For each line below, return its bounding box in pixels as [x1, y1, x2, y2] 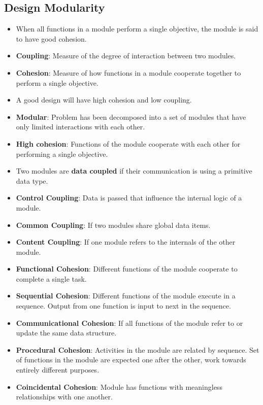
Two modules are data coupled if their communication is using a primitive [16, 165, 252, 176]
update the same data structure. [16, 327, 117, 338]
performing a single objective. [16, 148, 108, 159]
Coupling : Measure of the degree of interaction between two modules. [16, 50, 236, 61]
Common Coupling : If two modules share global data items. [16, 219, 211, 230]
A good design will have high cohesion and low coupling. [16, 94, 192, 105]
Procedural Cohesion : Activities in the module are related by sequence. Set [16, 344, 259, 355]
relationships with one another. [16, 391, 113, 402]
